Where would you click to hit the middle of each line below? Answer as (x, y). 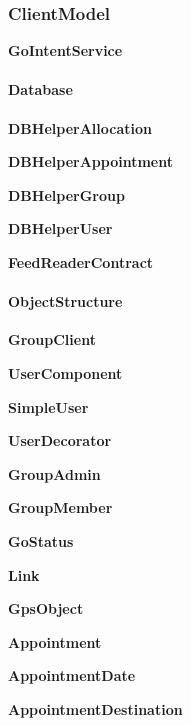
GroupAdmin (54, 473)
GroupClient (52, 339)
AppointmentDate (72, 675)
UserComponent (65, 372)
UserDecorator (60, 440)
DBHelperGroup (66, 194)
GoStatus (41, 540)
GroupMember (60, 507)
